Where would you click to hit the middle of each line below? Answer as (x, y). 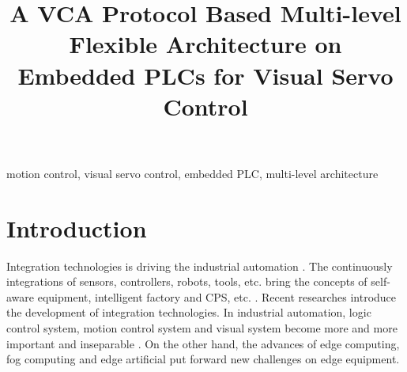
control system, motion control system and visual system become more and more (202, 328)
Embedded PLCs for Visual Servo (205, 75)
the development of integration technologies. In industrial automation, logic (189, 312)
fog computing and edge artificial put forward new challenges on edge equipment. (203, 359)
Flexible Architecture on (205, 44)
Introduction (77, 228)
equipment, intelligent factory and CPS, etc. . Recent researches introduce (217, 296)
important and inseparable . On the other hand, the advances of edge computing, (203, 343)
